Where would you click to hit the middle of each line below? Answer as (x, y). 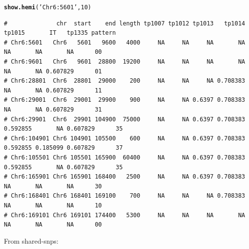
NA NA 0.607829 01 (53, 71)
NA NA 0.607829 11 (53, 90)
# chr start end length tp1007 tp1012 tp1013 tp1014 (124, 23)
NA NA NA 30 (53, 186)
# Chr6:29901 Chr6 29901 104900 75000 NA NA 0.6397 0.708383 (124, 119)
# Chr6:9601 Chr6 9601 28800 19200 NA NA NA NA (124, 62)
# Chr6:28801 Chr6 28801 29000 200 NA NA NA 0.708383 (124, 81)
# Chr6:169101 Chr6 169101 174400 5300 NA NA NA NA (124, 215)
